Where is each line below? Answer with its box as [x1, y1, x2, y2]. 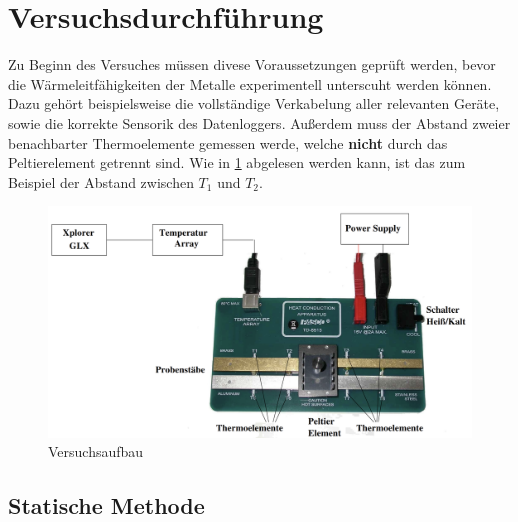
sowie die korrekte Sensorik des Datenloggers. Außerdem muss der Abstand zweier [8, 112, 511, 133]
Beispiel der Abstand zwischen [8, 171, 194, 192]
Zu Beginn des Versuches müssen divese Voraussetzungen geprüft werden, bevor [8, 54, 496, 75]
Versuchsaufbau [48, 441, 144, 462]
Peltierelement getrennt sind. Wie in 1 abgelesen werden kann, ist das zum [8, 152, 466, 173]
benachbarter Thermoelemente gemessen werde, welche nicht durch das [8, 132, 448, 153]
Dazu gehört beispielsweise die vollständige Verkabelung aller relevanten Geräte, [8, 93, 500, 114]
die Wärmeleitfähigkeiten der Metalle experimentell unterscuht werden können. [8, 73, 492, 94]
